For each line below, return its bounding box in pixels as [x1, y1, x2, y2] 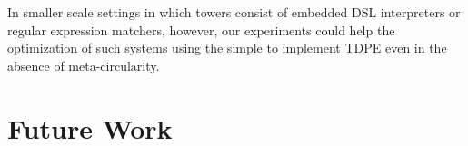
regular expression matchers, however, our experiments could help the [7, 20, 395, 39]
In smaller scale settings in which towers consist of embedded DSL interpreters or [7, 3, 461, 21]
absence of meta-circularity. [7, 55, 160, 74]
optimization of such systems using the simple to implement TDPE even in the [7, 38, 447, 57]
